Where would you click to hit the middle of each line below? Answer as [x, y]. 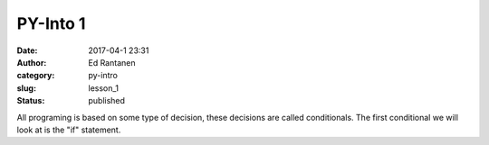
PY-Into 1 [51, 23]
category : [36, 76]
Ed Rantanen [112, 62]
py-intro [103, 76]
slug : [26, 88]
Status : [31, 101]
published [107, 101]
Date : [27, 50]
